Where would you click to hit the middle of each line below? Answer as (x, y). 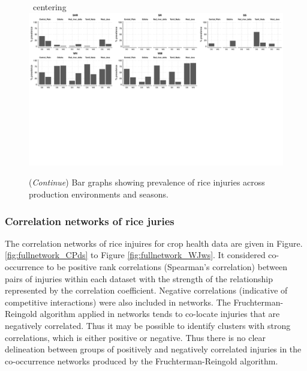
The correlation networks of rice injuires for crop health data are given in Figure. (154, 243)
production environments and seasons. (99, 194)
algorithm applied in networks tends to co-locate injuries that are (160, 314)
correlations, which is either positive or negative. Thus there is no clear (135, 337)
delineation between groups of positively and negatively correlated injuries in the (153, 349)
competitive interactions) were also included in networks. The (118, 302)
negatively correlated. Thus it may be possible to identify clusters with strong (148, 325)
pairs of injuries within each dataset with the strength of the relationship (139, 278)
